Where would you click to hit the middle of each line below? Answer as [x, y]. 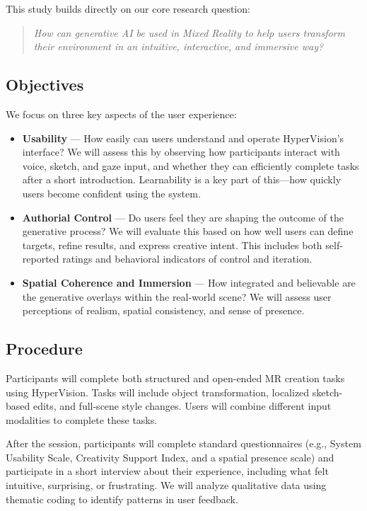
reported [41, 259]
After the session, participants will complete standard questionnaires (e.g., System [183, 443]
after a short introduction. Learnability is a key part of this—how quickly [182, 179]
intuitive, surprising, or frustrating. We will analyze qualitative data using [166, 485]
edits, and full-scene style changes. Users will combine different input [182, 406]
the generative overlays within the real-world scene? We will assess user [177, 296]
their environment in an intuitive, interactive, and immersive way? [179, 46]
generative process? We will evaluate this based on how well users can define [188, 231]
